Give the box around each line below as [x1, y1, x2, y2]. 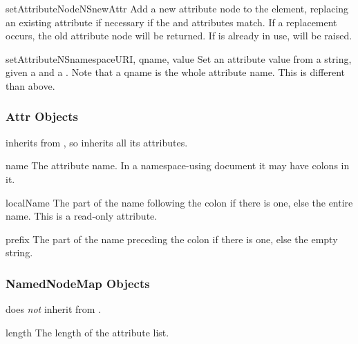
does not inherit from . [6, 302, 102, 316]
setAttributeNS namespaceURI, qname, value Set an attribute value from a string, [6, 51, 352, 66]
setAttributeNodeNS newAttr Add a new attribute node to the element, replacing [6, 1, 349, 15]
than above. [6, 78, 55, 93]
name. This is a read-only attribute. [6, 209, 158, 223]
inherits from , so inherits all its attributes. [6, 135, 188, 149]
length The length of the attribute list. [6, 325, 169, 339]
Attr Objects [6, 108, 78, 125]
